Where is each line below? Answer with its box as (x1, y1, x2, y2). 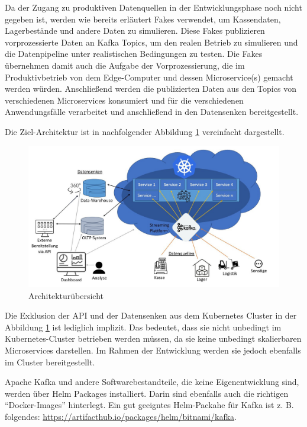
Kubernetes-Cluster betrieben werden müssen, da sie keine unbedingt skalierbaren (5, 332, 302, 345)
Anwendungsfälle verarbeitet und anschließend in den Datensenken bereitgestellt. (5, 105, 299, 118)
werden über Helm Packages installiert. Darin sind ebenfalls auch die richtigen (5, 387, 289, 399)
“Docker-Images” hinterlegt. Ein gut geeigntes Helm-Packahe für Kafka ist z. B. (5, 399, 294, 411)
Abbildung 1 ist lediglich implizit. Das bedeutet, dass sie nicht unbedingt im (5, 320, 282, 333)
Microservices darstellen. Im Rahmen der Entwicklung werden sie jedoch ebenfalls (5, 344, 301, 356)
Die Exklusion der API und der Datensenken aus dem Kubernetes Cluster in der (5, 309, 297, 322)
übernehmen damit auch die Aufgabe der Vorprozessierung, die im (5, 59, 245, 71)
